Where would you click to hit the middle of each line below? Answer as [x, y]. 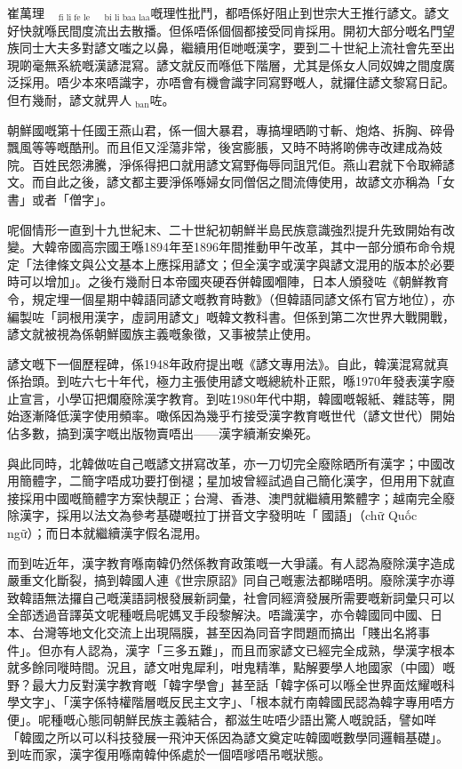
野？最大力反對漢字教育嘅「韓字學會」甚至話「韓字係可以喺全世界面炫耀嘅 [225, 684]
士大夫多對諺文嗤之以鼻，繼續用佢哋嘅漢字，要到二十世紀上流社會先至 [237, 48]
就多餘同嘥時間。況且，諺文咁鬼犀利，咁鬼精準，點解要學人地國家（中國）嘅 [231, 667]
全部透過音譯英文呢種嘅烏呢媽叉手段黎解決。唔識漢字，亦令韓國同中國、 [219, 615]
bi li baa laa [127, 18]
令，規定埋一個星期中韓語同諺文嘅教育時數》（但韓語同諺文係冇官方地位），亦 [231, 298]
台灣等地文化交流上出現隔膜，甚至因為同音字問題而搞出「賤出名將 [224, 632]
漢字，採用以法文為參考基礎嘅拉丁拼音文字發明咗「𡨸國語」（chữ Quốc [218, 515]
